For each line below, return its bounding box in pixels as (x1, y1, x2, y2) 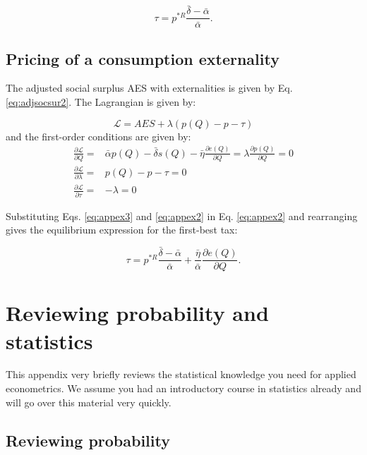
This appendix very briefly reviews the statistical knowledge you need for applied (6, 367, 356, 382)
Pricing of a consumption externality (6, 47, 279, 69)
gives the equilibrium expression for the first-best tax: (6, 222, 238, 237)
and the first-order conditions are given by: (6, 128, 191, 143)
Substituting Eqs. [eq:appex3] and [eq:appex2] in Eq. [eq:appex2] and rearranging (6, 208, 358, 223)
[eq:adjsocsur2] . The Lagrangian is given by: (6, 95, 196, 109)
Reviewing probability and (6, 298, 269, 327)
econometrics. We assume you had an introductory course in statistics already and (6, 381, 361, 396)
